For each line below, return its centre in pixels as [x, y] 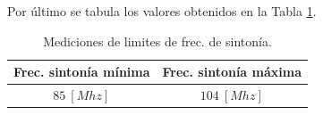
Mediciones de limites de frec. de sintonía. [157, 41]
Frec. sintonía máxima [232, 72]
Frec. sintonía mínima [82, 72]
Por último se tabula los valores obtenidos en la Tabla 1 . [162, 11]
